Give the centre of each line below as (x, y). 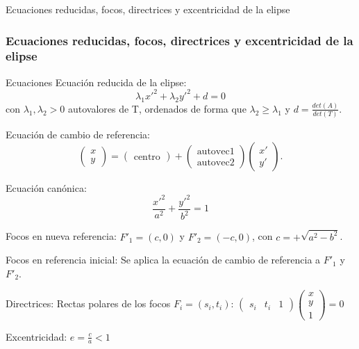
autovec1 (216, 152)
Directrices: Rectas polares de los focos (88, 303)
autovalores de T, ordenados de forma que (157, 108)
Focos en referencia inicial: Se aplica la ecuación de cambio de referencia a (163, 260)
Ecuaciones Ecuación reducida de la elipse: (96, 82)
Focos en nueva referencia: (61, 236)
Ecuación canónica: (46, 187)
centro (147, 157)
